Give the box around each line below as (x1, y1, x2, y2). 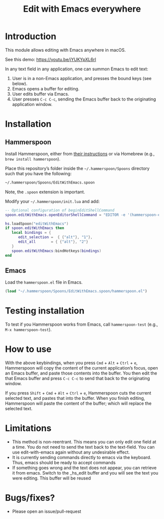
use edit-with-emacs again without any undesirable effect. (12, 449, 130, 455)
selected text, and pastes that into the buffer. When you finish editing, (5, 395, 145, 401)
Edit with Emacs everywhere (23, 3, 141, 15)
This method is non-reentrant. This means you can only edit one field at (12, 439, 157, 445)
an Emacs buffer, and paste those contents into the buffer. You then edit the (5, 370, 158, 376)
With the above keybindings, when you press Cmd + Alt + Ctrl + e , (5, 360, 138, 366)
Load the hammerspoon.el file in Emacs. (5, 279, 83, 285)
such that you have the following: (5, 170, 72, 176)
